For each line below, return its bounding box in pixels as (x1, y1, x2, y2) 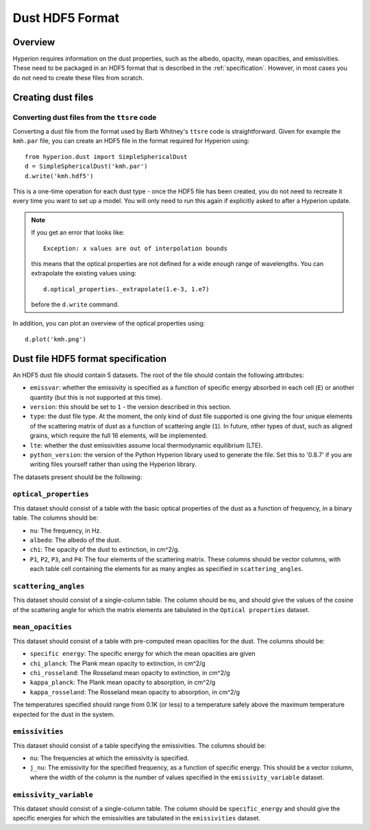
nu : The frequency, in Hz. (29, 526, 102, 535)
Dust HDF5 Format (12, 10, 120, 25)
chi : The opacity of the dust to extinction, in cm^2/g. (29, 546, 180, 554)
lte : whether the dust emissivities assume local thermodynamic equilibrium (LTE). (29, 441, 263, 449)
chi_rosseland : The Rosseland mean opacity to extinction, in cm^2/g (29, 669, 230, 676)
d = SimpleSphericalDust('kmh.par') (25, 162, 148, 171)
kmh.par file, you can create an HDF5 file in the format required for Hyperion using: (12, 137, 250, 145)
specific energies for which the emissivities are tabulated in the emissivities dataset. (12, 814, 260, 822)
